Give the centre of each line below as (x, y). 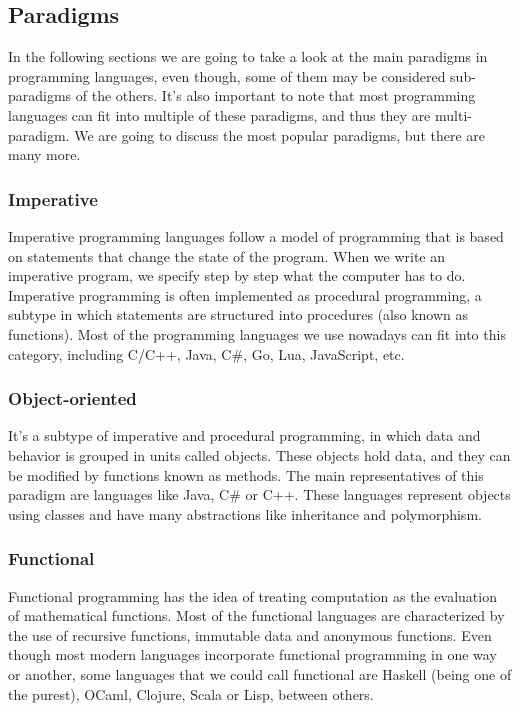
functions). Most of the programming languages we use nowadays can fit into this (257, 333)
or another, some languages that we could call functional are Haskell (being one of (260, 673)
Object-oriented (72, 398)
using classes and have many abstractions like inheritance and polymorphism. (245, 513)
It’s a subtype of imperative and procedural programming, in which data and (244, 435)
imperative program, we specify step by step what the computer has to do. (237, 275)
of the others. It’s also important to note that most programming (275, 95)
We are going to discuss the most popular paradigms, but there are (280, 134)
